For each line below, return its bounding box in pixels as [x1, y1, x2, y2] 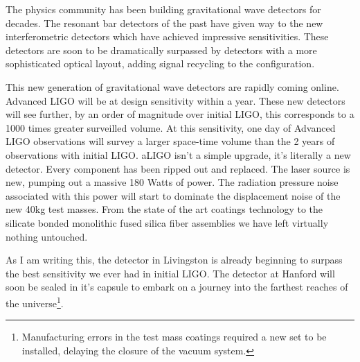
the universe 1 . [6, 293, 64, 310]
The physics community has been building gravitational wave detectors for [6, 2, 321, 16]
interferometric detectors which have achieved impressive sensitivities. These [6, 29, 329, 44]
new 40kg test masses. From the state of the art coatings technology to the [6, 202, 323, 216]
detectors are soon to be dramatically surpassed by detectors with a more [6, 42, 317, 57]
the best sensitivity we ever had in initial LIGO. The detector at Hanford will [6, 266, 335, 280]
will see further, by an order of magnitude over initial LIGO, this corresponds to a [6, 107, 354, 121]
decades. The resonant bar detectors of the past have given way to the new [6, 15, 323, 30]
